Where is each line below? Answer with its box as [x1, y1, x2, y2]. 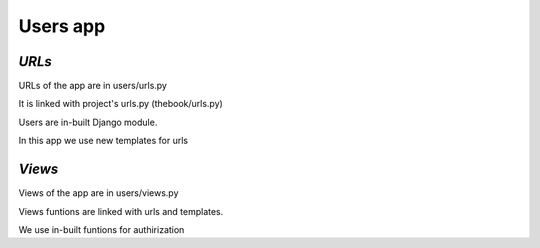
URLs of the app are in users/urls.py [18, 80, 167, 92]
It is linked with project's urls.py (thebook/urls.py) [18, 98, 224, 110]
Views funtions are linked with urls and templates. [18, 205, 224, 217]
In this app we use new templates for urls [18, 135, 189, 147]
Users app [18, 15, 106, 37]
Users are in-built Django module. [18, 116, 158, 128]
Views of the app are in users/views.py [18, 187, 179, 199]
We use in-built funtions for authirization [18, 223, 185, 235]
